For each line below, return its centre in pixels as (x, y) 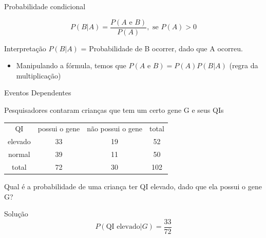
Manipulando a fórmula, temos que (71, 65)
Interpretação (25, 48)
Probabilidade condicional (45, 6)
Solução (16, 214)
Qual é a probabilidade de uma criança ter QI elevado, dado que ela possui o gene (133, 186)
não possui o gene (115, 128)
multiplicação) (39, 75)
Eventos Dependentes (38, 93)
